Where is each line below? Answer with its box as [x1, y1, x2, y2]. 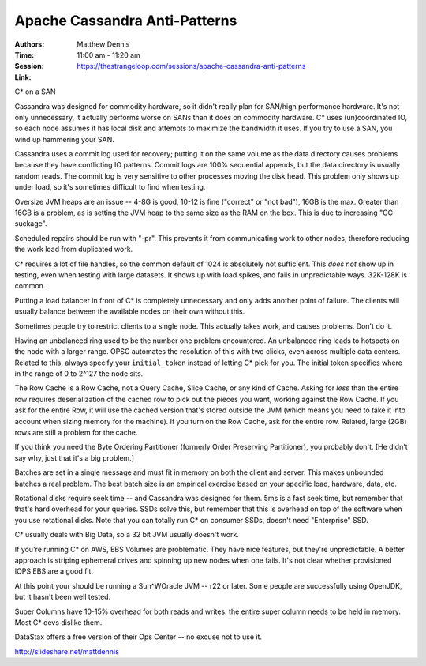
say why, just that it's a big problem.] [14, 453, 134, 462]
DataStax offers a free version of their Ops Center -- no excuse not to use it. [14, 632, 263, 642]
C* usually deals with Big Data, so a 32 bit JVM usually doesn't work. [14, 530, 240, 540]
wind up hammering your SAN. [14, 134, 114, 144]
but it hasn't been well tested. [14, 593, 111, 602]
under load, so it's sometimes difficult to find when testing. [14, 182, 206, 192]
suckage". [14, 219, 47, 228]
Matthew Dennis [77, 40, 130, 49]
